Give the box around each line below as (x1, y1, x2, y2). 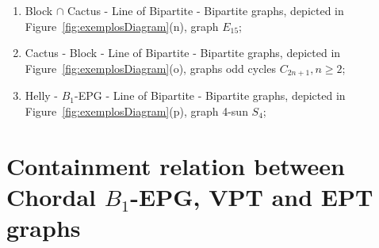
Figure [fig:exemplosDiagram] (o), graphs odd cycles (25, 59, 276, 76)
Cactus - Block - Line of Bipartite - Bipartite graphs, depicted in (25, 44, 341, 61)
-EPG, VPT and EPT (130, 180, 373, 212)
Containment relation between (6, 149, 345, 181)
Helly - (25, 87, 59, 104)
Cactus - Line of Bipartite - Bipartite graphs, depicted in (67, 2, 344, 18)
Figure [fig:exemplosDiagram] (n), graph (25, 17, 219, 34)
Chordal (6, 180, 97, 212)
